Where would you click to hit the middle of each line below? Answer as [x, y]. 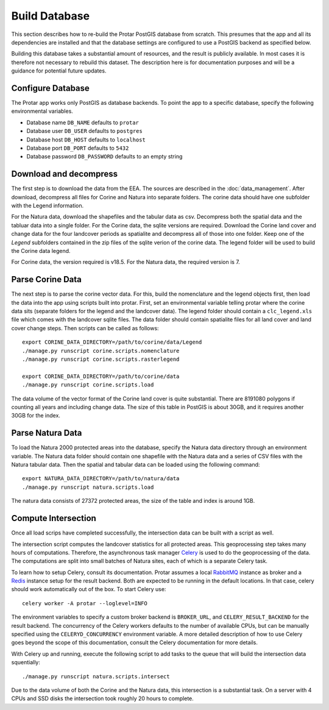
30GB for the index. [36, 416]
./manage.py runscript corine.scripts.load [88, 385]
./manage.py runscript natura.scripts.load [88, 487]
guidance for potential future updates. [59, 71]
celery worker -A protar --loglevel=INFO [85, 603]
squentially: [26, 662]
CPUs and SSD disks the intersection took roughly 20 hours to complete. [103, 698]
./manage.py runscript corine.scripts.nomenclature [101, 351]
